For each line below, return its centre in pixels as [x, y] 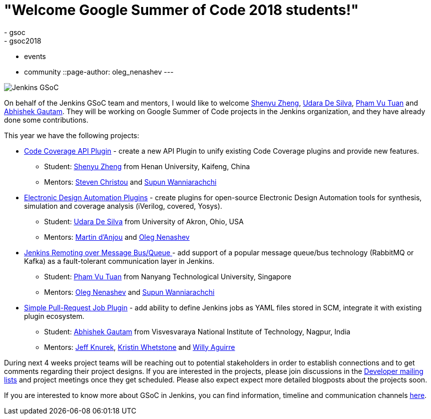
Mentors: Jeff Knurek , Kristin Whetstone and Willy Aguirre [140, 347]
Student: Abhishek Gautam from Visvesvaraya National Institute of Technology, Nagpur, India [197, 331]
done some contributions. [46, 120]
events [35, 56]
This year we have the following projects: [72, 135]
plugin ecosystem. [54, 316]
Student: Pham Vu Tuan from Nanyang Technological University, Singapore [168, 276]
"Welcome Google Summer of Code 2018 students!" [181, 10]
